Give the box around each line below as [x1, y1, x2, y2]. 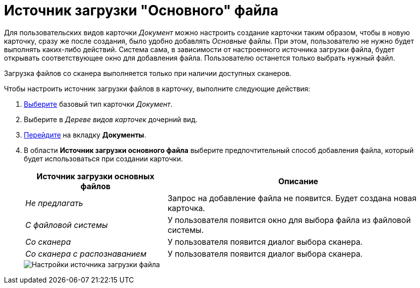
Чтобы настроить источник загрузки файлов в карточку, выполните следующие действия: [4, 84, 310, 93]
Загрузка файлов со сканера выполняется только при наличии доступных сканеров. [4, 69, 292, 77]
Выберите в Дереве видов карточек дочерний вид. [24, 115, 198, 124]
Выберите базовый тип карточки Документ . [24, 99, 173, 108]
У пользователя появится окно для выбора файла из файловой [167, 215, 411, 225]
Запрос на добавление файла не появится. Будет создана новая [167, 193, 417, 203]
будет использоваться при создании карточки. [24, 154, 183, 163]
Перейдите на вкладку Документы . [24, 130, 146, 139]
